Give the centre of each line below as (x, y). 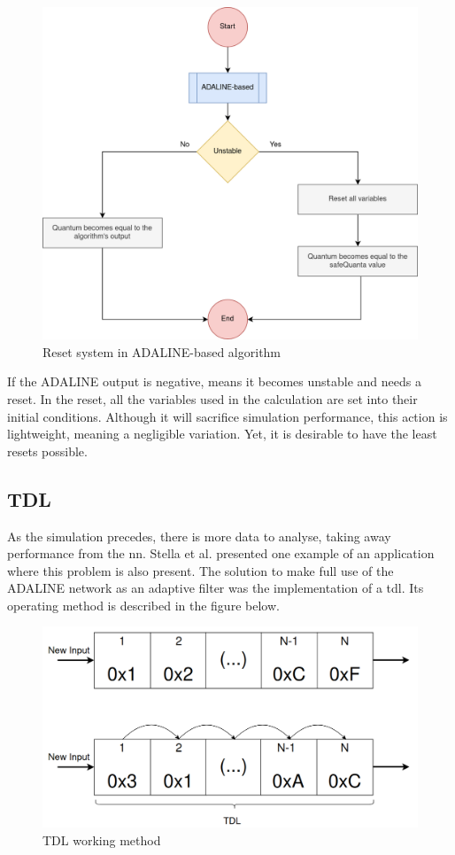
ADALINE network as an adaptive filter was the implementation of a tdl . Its (216, 588)
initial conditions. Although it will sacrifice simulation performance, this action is (227, 416)
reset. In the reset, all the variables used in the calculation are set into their (212, 398)
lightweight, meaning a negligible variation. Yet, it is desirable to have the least (222, 434)
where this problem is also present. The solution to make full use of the (201, 570)
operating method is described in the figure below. (143, 605)
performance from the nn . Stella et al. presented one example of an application (221, 553)
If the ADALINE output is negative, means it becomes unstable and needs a (214, 381)
